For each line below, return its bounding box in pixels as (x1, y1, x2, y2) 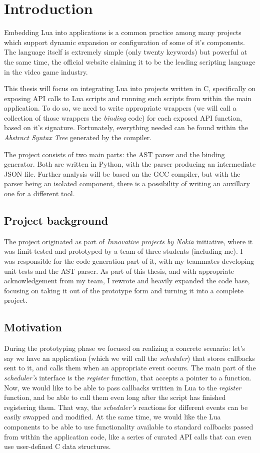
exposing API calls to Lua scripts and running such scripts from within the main (4, 93, 251, 103)
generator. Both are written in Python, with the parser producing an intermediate (4, 159, 256, 169)
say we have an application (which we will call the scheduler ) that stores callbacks (4, 352, 255, 363)
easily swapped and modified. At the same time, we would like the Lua (4, 411, 221, 422)
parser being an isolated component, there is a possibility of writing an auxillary (4, 178, 250, 189)
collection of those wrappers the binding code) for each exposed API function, (4, 112, 242, 123)
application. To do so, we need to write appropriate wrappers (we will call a (4, 103, 236, 113)
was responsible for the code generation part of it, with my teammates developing (4, 256, 254, 266)
